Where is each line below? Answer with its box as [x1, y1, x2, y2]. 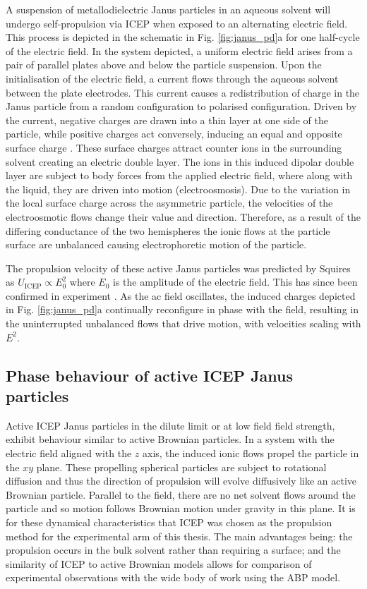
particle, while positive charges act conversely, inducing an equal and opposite [6, 126, 342, 141]
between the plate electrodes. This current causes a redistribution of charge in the [6, 85, 360, 99]
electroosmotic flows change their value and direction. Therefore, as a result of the [6, 209, 361, 224]
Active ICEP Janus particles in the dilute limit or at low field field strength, [6, 418, 335, 432]
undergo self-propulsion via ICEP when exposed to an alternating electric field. [6, 16, 348, 30]
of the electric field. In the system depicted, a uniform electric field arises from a [6, 43, 353, 58]
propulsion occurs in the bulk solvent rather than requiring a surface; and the [6, 542, 341, 557]
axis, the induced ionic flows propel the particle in [142, 446, 359, 461]
